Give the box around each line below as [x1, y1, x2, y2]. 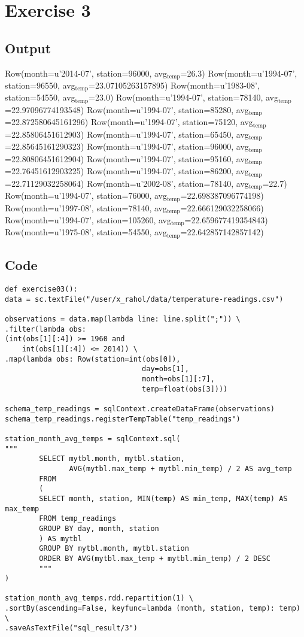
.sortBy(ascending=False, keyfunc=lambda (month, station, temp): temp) [5, 604, 300, 613]
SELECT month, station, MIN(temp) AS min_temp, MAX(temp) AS [39, 494, 288, 503]
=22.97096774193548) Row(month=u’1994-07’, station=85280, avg [5, 103, 249, 116]
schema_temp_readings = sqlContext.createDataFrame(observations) [5, 405, 275, 413]
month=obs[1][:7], [142, 375, 215, 384]
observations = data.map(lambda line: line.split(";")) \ [5, 315, 241, 324]
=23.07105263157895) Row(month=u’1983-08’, [89, 79, 260, 92]
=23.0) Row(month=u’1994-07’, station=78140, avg [89, 91, 278, 104]
